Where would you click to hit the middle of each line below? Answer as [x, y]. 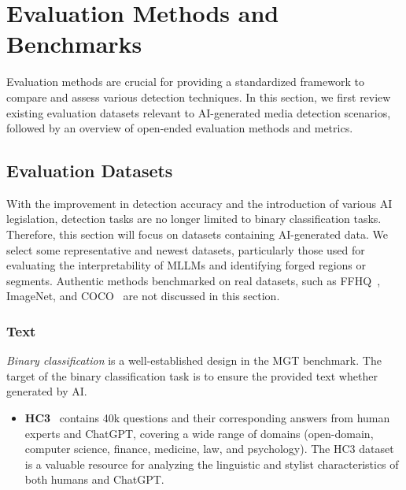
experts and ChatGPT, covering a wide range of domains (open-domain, [199, 433]
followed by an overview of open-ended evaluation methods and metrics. [180, 128]
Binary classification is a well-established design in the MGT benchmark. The [194, 360]
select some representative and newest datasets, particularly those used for [186, 249]
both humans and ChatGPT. [94, 479]
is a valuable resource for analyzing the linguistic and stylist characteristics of [212, 464]
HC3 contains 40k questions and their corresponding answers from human [207, 418]
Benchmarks [74, 44]
